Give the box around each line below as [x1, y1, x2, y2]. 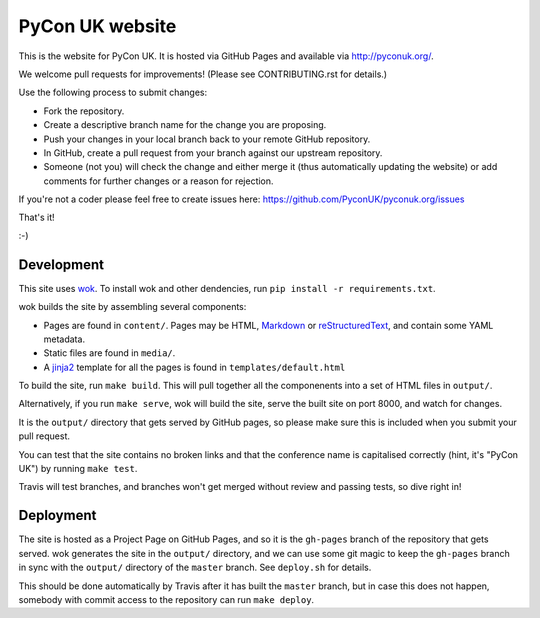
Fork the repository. [43, 105, 125, 117]
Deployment [18, 507, 97, 524]
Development [18, 256, 105, 273]
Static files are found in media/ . [43, 347, 176, 359]
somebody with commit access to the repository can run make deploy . [18, 593, 315, 605]
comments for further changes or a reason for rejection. [43, 175, 274, 187]
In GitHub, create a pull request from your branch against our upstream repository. [43, 146, 383, 159]
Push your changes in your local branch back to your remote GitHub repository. [43, 133, 371, 145]
